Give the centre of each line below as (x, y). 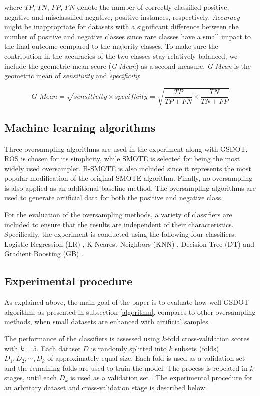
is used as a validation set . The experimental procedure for (161, 378)
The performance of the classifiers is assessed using (82, 339)
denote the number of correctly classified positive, (153, 7)
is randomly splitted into (129, 348)
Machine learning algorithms (80, 127)
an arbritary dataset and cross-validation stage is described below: (106, 387)
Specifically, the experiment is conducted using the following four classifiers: (120, 234)
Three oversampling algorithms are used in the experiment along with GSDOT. (126, 148)
